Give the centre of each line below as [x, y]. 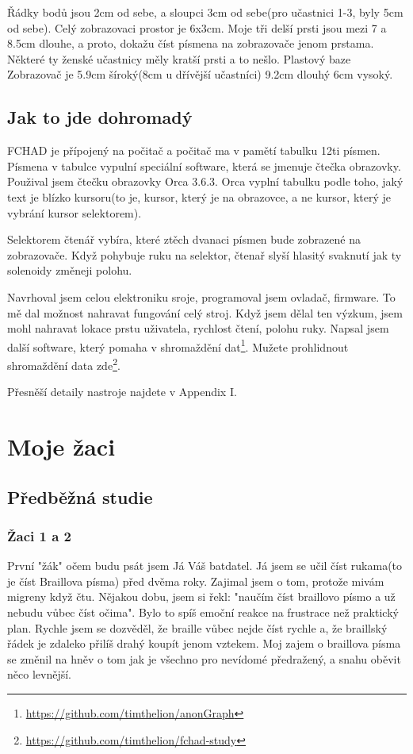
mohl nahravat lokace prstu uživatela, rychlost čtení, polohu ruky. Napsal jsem [198, 328]
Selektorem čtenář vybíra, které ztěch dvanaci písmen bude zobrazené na [184, 239]
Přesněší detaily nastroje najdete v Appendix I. [122, 392]
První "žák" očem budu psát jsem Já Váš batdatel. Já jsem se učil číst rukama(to [205, 565]
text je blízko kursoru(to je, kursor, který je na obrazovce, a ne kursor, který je [199, 196]
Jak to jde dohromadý [100, 117]
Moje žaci [61, 446]
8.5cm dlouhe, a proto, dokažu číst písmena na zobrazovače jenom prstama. [191, 43]
